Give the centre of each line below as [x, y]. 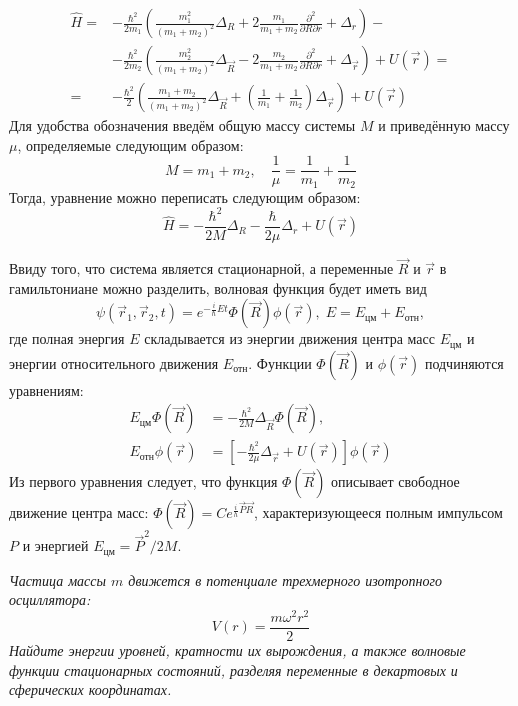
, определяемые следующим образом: [130, 144]
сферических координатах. [90, 689]
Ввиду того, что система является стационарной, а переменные [201, 268]
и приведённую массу [444, 125]
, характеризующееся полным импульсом [378, 512]
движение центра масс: [79, 512]
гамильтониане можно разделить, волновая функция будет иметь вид [218, 287]
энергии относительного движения [114, 362]
